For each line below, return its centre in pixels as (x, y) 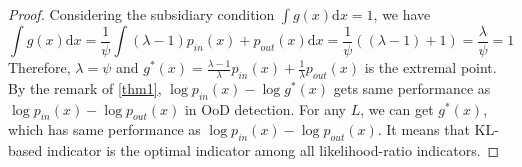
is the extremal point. (430, 67)
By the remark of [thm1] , (85, 87)
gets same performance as (412, 87)
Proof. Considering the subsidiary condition (141, 14)
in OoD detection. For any (265, 108)
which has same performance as (104, 129)
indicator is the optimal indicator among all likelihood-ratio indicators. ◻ (273, 150)
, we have (402, 14)
